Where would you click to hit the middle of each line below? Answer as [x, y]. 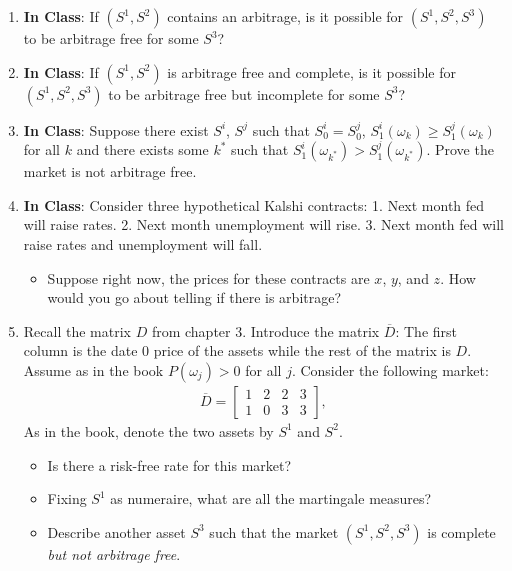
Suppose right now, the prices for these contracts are [208, 277]
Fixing [67, 498]
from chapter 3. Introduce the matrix [265, 330]
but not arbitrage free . [114, 553]
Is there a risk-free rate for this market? [169, 464]
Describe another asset [116, 531]
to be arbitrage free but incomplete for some [244, 93]
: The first [426, 330]
